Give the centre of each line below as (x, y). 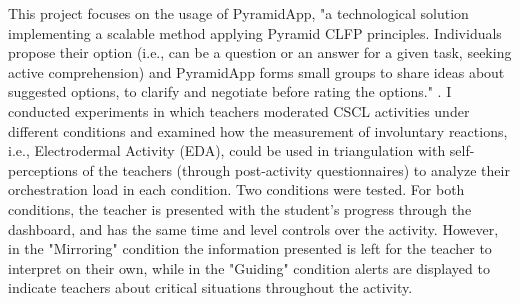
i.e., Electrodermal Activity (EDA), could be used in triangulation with (227, 150)
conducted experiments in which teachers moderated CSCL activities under (239, 110)
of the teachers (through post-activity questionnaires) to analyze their (296, 169)
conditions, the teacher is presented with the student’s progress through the (240, 208)
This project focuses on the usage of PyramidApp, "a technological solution (238, 13)
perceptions (43, 169)
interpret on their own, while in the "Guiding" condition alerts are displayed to (249, 267)
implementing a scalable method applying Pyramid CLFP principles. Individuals (255, 32)
